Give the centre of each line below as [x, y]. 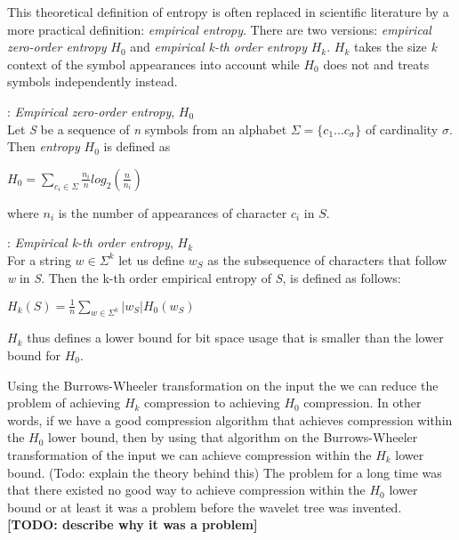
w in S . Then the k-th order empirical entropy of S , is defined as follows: [204, 277]
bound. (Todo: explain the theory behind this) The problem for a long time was [225, 472]
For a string [39, 259]
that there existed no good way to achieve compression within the [186, 490]
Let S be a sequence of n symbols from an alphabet [147, 129]
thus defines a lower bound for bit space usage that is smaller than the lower [235, 338]
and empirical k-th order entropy [218, 47]
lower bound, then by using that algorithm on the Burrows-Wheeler [233, 437]
